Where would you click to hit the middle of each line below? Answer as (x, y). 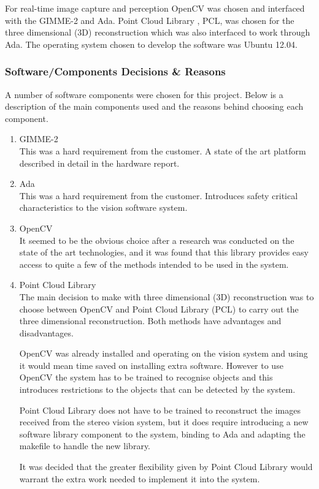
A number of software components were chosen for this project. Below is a (144, 94)
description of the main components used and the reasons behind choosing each (154, 106)
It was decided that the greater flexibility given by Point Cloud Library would (166, 467)
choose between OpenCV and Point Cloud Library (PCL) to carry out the (159, 309)
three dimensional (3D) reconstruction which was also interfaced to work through (158, 32)
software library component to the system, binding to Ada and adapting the (162, 434)
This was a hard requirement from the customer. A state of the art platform (163, 150)
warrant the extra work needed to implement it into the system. (140, 478)
